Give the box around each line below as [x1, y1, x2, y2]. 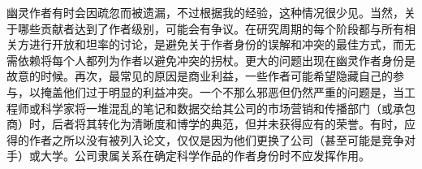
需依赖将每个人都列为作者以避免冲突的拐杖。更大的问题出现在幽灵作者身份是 [6, 51, 416, 68]
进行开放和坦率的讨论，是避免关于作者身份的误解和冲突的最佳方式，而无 [28, 36, 416, 53]
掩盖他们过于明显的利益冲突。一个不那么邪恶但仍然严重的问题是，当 [40, 83, 404, 100]
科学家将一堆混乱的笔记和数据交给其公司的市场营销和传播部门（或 [40, 99, 393, 116]
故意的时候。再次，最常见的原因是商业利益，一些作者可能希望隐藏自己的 [6, 67, 393, 84]
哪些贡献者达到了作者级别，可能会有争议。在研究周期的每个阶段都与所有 [17, 19, 404, 37]
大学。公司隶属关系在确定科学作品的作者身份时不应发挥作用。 [40, 147, 370, 164]
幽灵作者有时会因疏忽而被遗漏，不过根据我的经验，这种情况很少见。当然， [6, 4, 404, 20]
